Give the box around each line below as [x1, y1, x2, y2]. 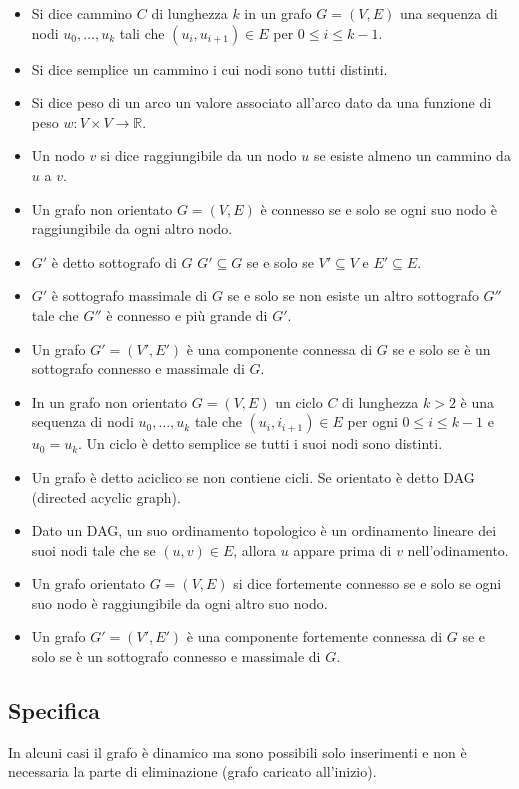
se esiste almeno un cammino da [313, 145, 511, 166]
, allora [233, 539, 277, 560]
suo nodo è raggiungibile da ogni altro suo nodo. [31, 592, 328, 613]
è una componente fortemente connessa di [186, 626, 443, 647]
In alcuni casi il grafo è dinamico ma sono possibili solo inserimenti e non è [8, 741, 467, 762]
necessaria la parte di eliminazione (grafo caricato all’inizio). [8, 761, 377, 782]
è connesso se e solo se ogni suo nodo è [260, 198, 497, 219]
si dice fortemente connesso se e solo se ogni [233, 573, 502, 594]
